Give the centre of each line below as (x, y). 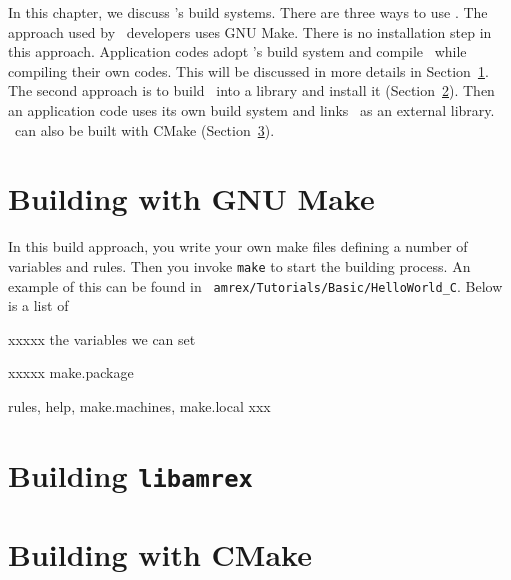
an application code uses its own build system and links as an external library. (251, 109)
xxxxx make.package (71, 372)
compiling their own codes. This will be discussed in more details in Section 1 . (248, 70)
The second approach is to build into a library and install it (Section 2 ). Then (251, 90)
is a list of (38, 305)
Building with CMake (160, 554)
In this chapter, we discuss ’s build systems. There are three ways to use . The (248, 12)
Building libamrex (130, 474)
